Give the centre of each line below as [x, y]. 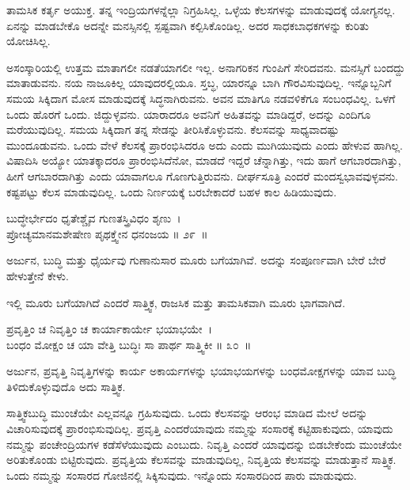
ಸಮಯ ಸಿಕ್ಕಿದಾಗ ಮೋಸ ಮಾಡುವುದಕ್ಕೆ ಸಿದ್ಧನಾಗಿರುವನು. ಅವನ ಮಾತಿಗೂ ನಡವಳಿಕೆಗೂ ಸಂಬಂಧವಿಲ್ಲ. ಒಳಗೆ [201, 98]
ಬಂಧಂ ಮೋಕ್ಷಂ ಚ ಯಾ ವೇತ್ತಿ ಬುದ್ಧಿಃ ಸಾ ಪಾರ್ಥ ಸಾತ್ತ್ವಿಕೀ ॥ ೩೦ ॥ [129, 344]
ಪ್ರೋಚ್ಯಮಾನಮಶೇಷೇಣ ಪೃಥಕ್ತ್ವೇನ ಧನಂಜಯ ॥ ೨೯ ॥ [107, 233]
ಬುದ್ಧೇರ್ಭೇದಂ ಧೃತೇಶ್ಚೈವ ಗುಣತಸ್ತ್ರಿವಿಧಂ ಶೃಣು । [94, 218]
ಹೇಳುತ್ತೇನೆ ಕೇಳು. [38, 275]
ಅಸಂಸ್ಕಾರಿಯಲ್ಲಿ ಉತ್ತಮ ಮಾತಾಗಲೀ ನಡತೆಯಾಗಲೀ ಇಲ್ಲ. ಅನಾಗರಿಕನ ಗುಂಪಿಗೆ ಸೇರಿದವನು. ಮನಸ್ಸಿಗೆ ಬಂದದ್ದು [206, 67]
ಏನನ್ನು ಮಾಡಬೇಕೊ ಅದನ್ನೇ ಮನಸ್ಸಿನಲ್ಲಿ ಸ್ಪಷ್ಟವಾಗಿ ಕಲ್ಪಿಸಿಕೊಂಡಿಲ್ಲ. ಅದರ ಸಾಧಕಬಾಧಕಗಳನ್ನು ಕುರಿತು [188, 25]
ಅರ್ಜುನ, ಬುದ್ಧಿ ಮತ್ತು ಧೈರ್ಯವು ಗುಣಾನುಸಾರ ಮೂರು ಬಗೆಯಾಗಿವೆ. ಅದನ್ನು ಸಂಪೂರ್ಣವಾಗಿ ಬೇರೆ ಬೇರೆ [196, 260]
